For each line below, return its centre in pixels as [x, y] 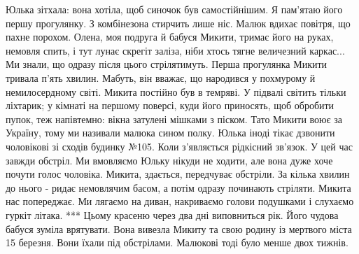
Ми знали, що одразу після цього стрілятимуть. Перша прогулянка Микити [167, 64]
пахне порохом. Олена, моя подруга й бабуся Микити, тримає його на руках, [170, 37]
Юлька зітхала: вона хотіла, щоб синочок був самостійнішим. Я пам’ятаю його [174, 9]
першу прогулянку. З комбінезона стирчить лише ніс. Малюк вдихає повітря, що [178, 23]
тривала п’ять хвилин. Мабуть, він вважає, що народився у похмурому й [161, 77]
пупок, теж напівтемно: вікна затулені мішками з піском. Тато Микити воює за [174, 119]
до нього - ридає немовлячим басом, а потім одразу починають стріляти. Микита [178, 187]
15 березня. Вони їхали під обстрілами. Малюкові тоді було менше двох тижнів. [177, 242]
